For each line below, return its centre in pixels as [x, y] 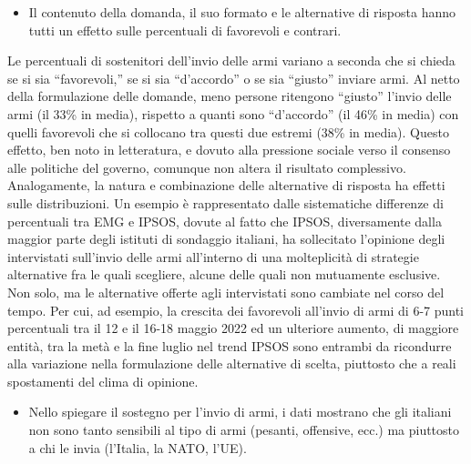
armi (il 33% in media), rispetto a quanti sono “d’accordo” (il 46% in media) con [233, 113]
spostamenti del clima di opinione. [103, 381]
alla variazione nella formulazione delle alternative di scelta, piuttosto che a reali [232, 363]
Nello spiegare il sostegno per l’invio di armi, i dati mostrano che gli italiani [240, 412]
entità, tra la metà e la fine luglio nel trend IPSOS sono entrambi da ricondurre [230, 345]
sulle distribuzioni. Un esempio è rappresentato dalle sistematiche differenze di [225, 202]
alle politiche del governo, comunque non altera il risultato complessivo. [207, 167]
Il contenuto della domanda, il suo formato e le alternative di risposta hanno [242, 12]
